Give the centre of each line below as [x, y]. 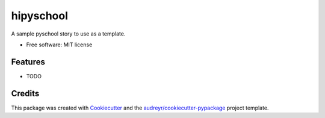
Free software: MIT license [59, 45]
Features [28, 62]
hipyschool [40, 16]
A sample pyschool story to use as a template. [68, 34]
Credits [25, 93]
